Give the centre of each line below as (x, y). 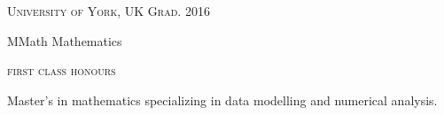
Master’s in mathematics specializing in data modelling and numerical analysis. (222, 100)
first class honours (62, 70)
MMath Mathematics (65, 40)
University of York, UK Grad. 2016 (109, 11)
